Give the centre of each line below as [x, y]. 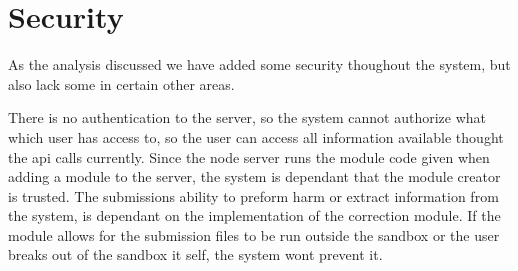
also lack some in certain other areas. [121, 83]
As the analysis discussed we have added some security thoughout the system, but [259, 64]
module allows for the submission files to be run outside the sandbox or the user [254, 234]
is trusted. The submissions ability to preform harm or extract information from [253, 195]
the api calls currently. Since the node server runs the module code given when [249, 156]
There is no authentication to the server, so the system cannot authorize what [247, 117]
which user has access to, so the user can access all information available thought [256, 136]
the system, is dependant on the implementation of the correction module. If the [254, 215]
